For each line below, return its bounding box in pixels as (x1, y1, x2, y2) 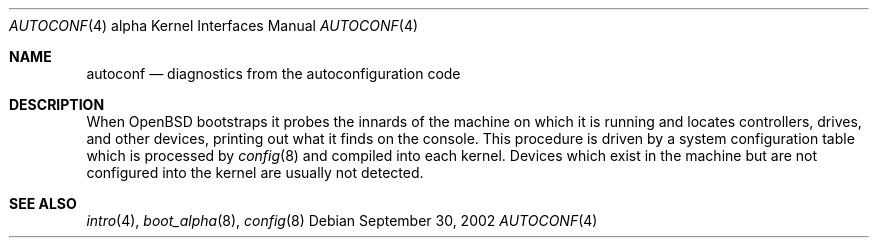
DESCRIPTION (9, 96, 105, 113)
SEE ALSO (9, 195, 77, 212)
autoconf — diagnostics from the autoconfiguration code (86, 65, 461, 82)
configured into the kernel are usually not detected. (86, 164, 424, 181)
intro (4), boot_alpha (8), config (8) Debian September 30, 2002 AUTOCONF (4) (86, 212, 598, 229)
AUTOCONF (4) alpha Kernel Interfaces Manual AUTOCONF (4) (9, 17, 419, 34)
